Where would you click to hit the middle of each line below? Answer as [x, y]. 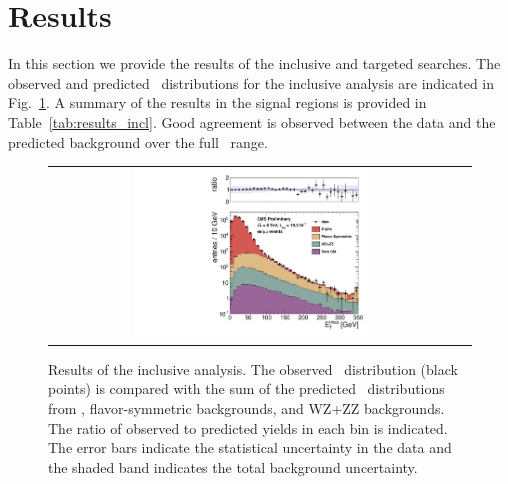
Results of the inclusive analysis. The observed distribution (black [253, 368]
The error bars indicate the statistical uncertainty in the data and [250, 447]
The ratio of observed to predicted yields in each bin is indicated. [248, 427]
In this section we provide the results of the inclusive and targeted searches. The [254, 63]
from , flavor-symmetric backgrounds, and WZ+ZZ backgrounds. [246, 408]
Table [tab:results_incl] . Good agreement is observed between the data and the [252, 121]
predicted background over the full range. [138, 141]
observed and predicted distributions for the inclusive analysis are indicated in [251, 82]
